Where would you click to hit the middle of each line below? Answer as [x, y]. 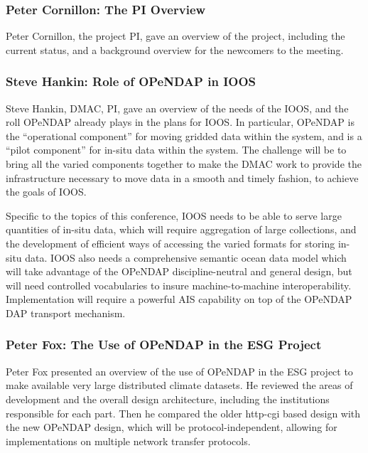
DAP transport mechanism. [66, 313]
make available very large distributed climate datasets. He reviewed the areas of [179, 385]
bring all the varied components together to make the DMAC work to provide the [184, 164]
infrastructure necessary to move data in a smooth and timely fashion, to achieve [182, 177]
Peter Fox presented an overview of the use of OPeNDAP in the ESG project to [179, 371]
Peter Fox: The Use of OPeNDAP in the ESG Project [164, 345]
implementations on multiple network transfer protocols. [128, 441]
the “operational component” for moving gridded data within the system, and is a [184, 135]
